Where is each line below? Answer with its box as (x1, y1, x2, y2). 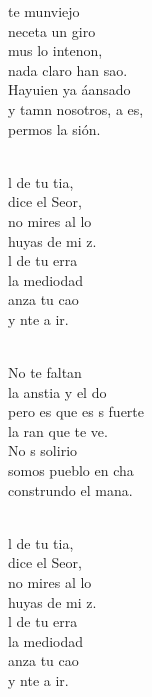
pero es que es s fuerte (8, 401, 144, 422)
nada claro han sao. (8, 59, 128, 80)
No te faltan (8, 362, 82, 383)
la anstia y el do (8, 381, 107, 402)
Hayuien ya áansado (8, 79, 131, 100)
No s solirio (8, 440, 78, 461)
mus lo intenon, (8, 40, 103, 61)
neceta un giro (8, 20, 96, 41)
